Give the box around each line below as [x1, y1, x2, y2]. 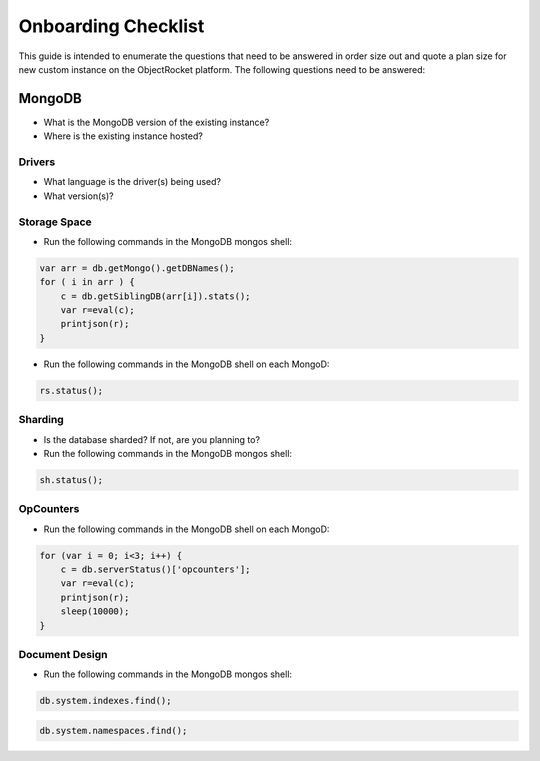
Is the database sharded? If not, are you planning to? [43, 433, 260, 445]
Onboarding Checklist [18, 15, 205, 37]
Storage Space [18, 215, 92, 229]
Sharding [18, 413, 64, 427]
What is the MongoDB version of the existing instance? [43, 116, 270, 128]
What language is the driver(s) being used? [43, 176, 222, 188]
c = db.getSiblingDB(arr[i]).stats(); [60, 290, 251, 302]
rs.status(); [39, 385, 104, 396]
